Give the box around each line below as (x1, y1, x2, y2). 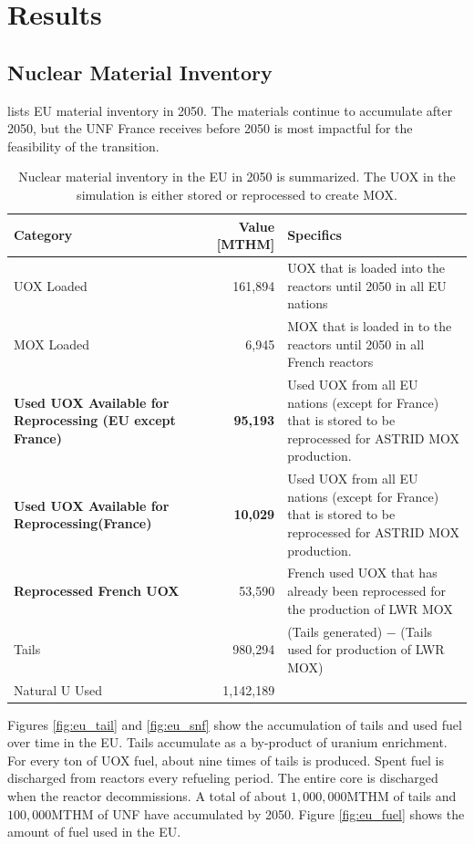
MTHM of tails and (346, 787, 457, 806)
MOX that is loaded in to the (287, 317, 452, 336)
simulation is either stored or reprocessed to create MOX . (77, 184, 397, 203)
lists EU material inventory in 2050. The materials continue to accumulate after (7, 100, 453, 120)
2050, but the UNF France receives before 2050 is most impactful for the (7, 119, 413, 138)
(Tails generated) (287, 621, 383, 641)
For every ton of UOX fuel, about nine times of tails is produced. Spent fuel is (7, 750, 444, 769)
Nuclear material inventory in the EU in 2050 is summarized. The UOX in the (18, 167, 456, 186)
